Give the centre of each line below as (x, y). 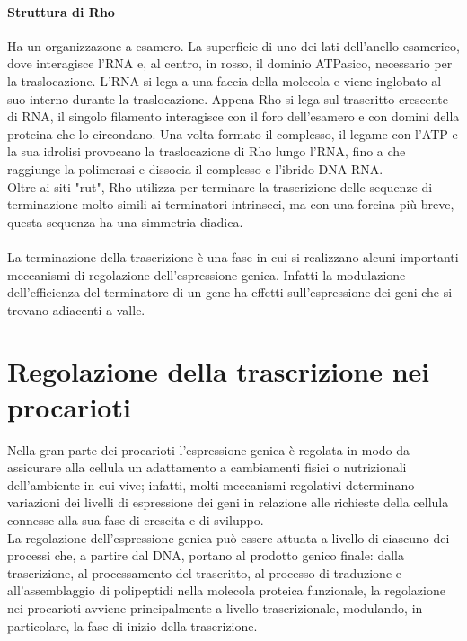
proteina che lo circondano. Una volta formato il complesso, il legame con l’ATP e (233, 133)
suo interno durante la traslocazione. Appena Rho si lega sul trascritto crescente (228, 98)
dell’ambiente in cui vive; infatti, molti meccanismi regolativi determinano (211, 484)
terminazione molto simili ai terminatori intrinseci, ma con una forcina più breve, (231, 204)
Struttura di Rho (61, 11)
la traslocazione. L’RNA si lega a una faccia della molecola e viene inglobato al (225, 80)
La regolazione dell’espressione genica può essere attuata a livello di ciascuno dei (229, 537)
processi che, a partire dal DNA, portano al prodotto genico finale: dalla (206, 555)
